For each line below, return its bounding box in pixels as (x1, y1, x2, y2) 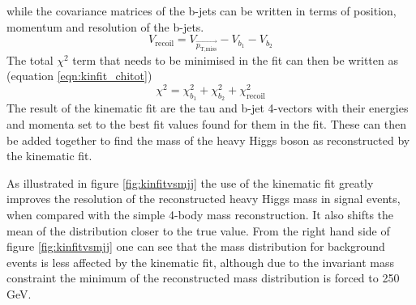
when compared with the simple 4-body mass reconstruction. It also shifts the (6, 205, 394, 222)
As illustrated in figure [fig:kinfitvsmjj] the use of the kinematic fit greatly (6, 174, 374, 191)
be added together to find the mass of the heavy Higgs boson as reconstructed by (6, 131, 410, 148)
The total (6, 51, 54, 68)
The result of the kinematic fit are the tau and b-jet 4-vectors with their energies (6, 100, 409, 116)
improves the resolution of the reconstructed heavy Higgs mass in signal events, (6, 190, 401, 207)
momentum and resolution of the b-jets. (6, 18, 204, 35)
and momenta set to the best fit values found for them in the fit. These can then (6, 115, 407, 132)
